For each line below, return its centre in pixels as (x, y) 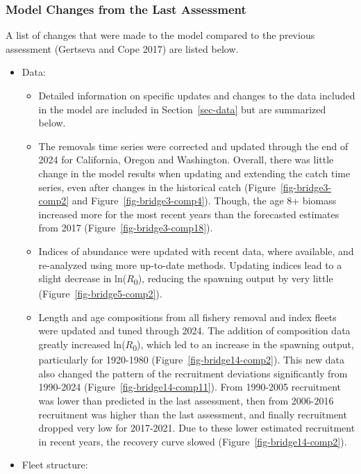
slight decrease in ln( (83, 278)
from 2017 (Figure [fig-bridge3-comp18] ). (126, 228)
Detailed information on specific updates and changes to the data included (197, 95)
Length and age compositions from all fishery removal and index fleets (187, 317)
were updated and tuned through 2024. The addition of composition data (194, 330)
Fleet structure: (55, 465)
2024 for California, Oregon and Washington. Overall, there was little (186, 160)
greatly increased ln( (82, 344)
